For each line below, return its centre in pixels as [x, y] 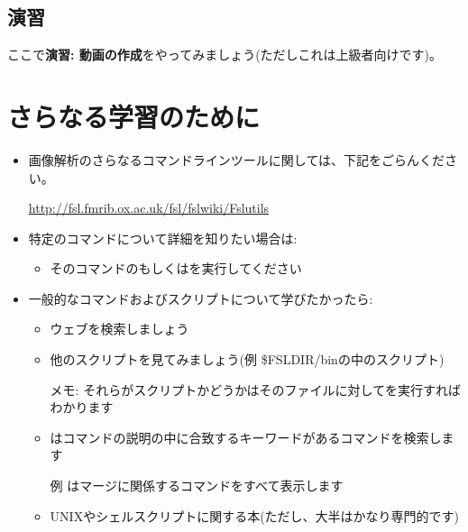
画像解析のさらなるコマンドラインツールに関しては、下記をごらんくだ [237, 159]
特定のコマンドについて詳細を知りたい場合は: [163, 238]
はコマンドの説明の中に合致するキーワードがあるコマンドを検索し [246, 437]
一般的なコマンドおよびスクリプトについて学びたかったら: [201, 298]
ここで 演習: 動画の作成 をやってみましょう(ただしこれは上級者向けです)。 [225, 55]
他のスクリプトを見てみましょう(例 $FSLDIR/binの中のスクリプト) [247, 359]
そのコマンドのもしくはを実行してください [176, 268]
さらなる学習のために [134, 116]
